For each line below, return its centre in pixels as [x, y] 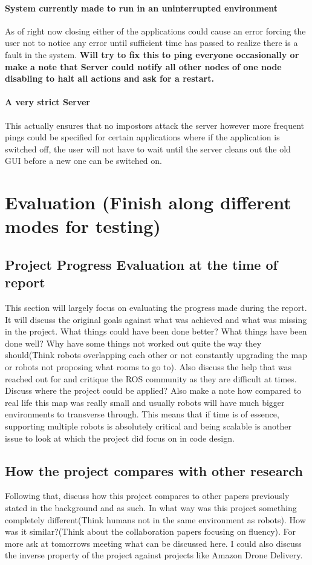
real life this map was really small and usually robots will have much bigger [145, 402]
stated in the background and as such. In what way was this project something [151, 508]
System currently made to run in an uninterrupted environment [141, 8]
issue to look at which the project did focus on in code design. [120, 438]
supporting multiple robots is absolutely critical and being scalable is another [148, 426]
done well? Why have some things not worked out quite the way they [133, 343]
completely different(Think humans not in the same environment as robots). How [155, 519]
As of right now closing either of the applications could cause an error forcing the [155, 31]
